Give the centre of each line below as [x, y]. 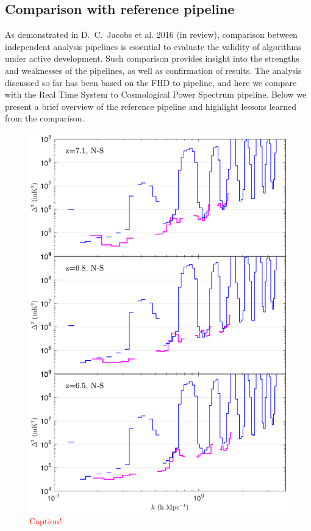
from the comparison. [45, 118]
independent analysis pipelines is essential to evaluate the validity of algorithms [153, 46]
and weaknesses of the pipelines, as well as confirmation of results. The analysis [153, 70]
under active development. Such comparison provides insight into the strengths [152, 58]
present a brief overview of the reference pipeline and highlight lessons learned [151, 106]
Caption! [45, 520]
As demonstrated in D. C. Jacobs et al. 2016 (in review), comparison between [151, 34]
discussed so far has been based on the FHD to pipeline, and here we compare [151, 82]
